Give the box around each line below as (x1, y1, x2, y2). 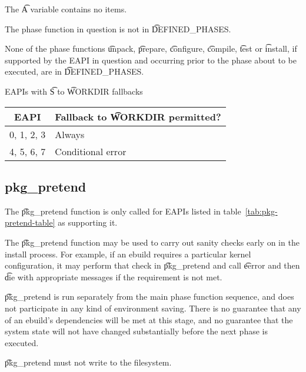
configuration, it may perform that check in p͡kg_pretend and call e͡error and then (5, 259, 300, 272)
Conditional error (55, 144, 127, 158)
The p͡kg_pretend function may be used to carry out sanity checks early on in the (5, 236, 300, 248)
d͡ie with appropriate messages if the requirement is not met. (5, 270, 222, 283)
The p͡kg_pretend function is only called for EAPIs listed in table (5, 205, 241, 217)
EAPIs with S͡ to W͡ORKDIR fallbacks (5, 85, 143, 97)
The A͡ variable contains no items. (5, 3, 127, 15)
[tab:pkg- (245, 205, 278, 217)
